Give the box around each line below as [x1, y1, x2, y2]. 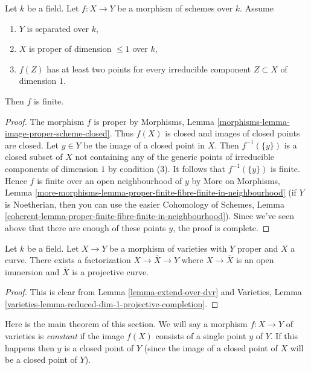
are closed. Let [5, 138, 59, 151]
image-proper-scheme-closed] [5, 127, 110, 139]
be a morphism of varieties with [109, 241, 227, 254]
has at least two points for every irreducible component [46, 62, 251, 75]
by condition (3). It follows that [107, 162, 226, 174]
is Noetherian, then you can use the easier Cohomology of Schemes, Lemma [5, 197, 284, 210]
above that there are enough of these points [5, 221, 166, 234]
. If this [270, 330, 298, 342]
